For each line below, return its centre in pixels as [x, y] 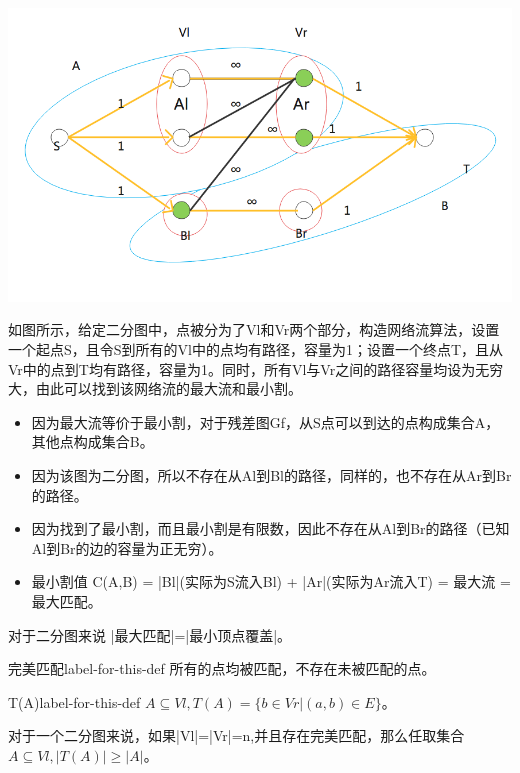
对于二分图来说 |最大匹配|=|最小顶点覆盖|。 [150, 634]
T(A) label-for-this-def [74, 701]
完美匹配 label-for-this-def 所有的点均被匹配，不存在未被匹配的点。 [222, 668]
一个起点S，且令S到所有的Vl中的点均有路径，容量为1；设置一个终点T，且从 [256, 349]
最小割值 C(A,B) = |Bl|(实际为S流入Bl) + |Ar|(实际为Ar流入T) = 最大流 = [271, 581]
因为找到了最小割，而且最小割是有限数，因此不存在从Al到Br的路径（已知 [270, 528]
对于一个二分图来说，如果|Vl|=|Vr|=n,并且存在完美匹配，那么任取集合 [236, 735]
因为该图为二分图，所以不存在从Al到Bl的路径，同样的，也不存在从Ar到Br [271, 475]
